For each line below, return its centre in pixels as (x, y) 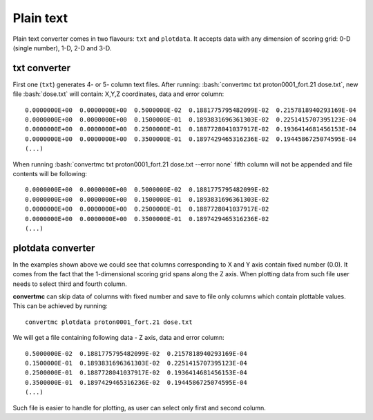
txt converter (42, 68)
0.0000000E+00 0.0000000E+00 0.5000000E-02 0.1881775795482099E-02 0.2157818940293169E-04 (191, 110)
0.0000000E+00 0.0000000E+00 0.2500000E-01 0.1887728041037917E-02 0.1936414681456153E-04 (191, 129)
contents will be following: (50, 173)
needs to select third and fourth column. (70, 284)
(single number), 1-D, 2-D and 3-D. (62, 48)
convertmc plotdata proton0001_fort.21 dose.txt (109, 322)
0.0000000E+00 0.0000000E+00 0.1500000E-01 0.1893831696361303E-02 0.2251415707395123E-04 (191, 120)
